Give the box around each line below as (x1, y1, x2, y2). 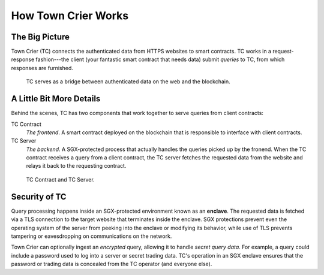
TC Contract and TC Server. (26, 176, 95, 183)
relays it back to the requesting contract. (26, 162, 127, 170)
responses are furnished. (11, 64, 73, 71)
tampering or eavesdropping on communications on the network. (11, 232, 172, 240)
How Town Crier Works (11, 9, 129, 22)
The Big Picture (11, 32, 70, 42)
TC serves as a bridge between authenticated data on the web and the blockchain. (26, 78, 230, 85)
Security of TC (11, 192, 67, 202)
